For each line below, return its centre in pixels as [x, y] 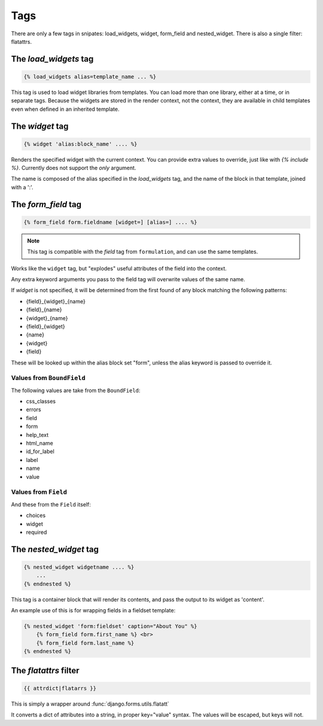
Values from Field [39, 492]
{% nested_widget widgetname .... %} [79, 567]
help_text [37, 435]
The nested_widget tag [55, 549]
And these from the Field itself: [51, 504]
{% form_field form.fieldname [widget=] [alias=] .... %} [110, 222]
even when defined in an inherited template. [65, 109]
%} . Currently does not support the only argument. [74, 168]
